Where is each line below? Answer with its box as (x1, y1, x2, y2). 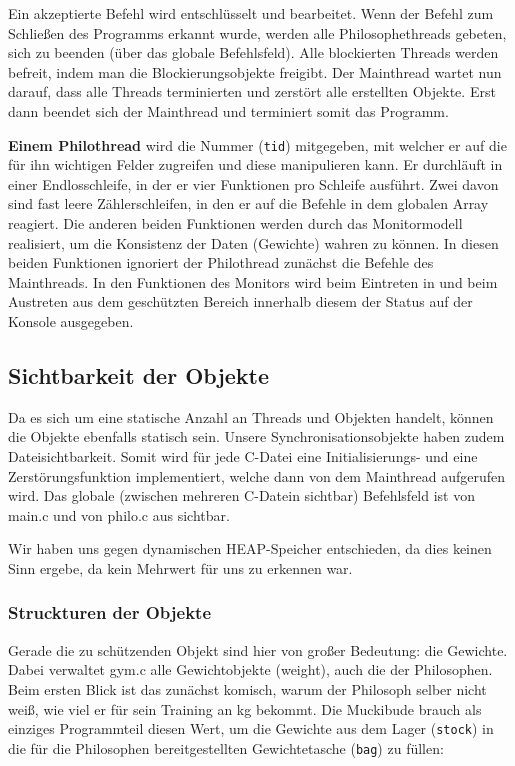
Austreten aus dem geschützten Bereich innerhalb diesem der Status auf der (8, 291, 473, 312)
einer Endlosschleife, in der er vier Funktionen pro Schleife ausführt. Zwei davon (8, 173, 499, 194)
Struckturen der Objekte (8, 600, 212, 625)
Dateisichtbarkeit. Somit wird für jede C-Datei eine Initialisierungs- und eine (8, 445, 478, 466)
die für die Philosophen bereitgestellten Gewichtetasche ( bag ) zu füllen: (8, 737, 444, 758)
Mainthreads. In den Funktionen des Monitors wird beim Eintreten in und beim (8, 271, 498, 292)
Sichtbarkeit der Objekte (8, 359, 270, 390)
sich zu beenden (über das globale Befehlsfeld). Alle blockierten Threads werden (8, 42, 499, 63)
